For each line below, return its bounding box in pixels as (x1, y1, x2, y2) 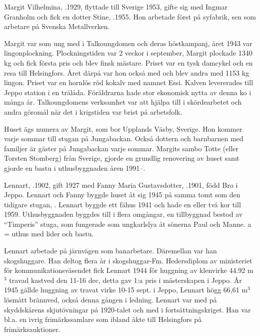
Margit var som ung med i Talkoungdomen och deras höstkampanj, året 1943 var (4, 38, 252, 48)
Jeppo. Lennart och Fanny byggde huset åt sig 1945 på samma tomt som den (4, 189, 240, 200)
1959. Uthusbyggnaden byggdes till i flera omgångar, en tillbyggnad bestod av (4, 209, 243, 219)
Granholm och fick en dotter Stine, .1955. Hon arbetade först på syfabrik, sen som (4, 11, 256, 22)
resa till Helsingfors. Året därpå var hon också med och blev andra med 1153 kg (4, 67, 249, 78)
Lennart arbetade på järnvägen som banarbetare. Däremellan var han (4, 245, 217, 256)
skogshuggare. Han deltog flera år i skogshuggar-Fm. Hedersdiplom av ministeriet (4, 255, 252, 265)
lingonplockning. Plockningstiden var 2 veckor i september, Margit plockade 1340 (4, 48, 252, 58)
